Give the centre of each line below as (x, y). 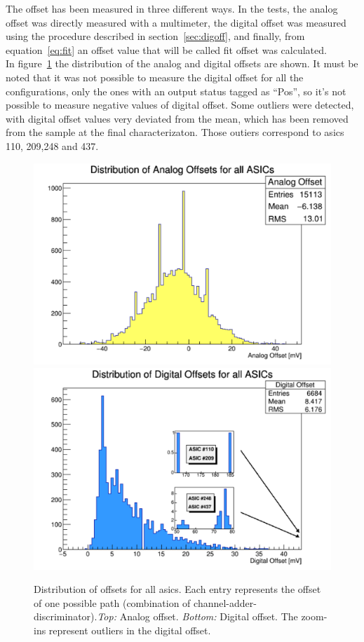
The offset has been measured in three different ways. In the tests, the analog (172, 8)
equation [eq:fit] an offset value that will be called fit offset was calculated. (166, 49)
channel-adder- (225, 602)
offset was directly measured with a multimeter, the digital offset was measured (176, 22)
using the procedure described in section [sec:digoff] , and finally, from (155, 36)
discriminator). (66, 616)
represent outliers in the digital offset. (130, 630)
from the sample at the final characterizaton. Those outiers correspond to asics (175, 132)
